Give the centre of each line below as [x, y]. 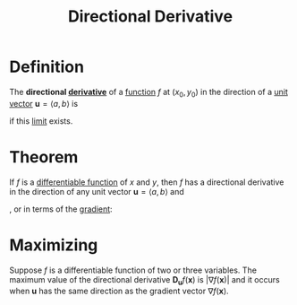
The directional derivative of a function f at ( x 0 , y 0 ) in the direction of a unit [148, 93]
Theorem [44, 157]
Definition [47, 67]
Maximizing [54, 245]
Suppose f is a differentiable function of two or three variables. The [133, 270]
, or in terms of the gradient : [61, 209]
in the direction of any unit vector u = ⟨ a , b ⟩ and [97, 191]
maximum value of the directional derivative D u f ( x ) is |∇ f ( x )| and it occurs [144, 280]
